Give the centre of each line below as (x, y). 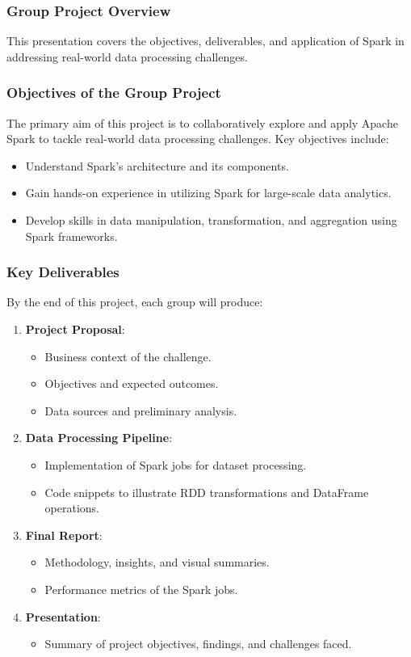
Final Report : (64, 535)
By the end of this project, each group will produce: (135, 302)
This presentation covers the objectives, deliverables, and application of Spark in (205, 41)
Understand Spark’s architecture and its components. (157, 165)
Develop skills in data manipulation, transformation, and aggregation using (211, 220)
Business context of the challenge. (128, 356)
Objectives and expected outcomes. (132, 383)
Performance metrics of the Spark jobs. (141, 589)
